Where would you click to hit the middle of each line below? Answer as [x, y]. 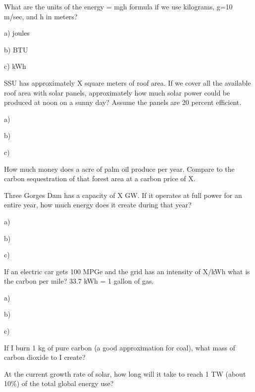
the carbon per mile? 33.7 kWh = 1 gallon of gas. [79, 281]
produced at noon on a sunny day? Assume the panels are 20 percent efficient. [123, 102]
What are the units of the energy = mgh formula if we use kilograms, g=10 [118, 6]
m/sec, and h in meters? [41, 16]
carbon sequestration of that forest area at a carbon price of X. [100, 178]
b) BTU [16, 49]
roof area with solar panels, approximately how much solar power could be [117, 92]
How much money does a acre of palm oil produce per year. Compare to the [119, 169]
